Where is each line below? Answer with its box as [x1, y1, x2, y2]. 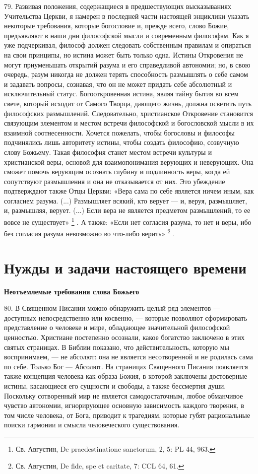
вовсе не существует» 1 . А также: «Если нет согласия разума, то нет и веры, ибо [4, 215, 252, 227]
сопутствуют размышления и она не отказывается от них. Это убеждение [4, 176, 225, 186]
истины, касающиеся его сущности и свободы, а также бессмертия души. [4, 381, 226, 391]
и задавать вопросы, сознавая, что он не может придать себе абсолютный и [4, 78, 232, 89]
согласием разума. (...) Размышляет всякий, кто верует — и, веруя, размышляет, [4, 195, 247, 205]
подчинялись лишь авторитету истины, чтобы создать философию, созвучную [4, 137, 239, 147]
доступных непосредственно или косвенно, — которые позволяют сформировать [4, 312, 247, 323]
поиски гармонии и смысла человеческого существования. [4, 419, 180, 430]
